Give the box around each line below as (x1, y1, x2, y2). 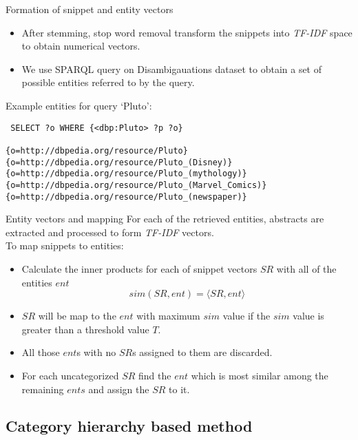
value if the (222, 308, 271, 323)
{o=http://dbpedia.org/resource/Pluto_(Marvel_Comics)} (6, 180, 267, 190)
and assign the (88, 381, 149, 396)
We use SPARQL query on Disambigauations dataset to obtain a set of (21, 61, 322, 76)
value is (293, 308, 324, 323)
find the (138, 368, 171, 382)
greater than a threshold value (21, 322, 149, 336)
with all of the (276, 261, 337, 275)
